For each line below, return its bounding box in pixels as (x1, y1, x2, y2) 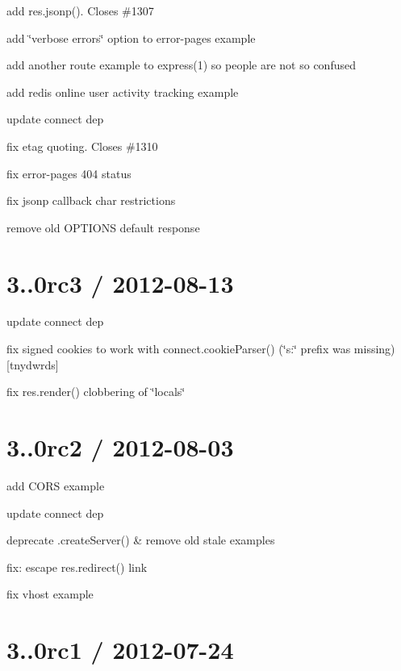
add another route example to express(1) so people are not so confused (6, 56, 356, 73)
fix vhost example (6, 586, 94, 602)
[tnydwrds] (6, 356, 59, 373)
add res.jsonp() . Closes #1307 (6, 2, 154, 19)
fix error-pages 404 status (6, 165, 132, 181)
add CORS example (6, 477, 105, 494)
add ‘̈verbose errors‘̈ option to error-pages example (6, 29, 256, 46)
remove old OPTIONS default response (6, 219, 200, 235)
